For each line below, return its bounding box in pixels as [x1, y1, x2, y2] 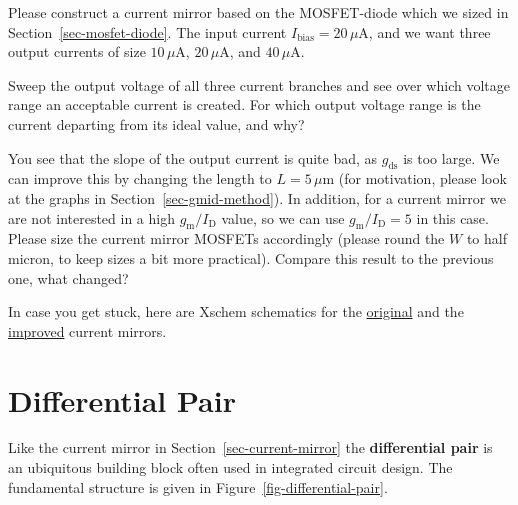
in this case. [416, 207, 489, 228]
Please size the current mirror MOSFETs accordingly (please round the [8, 228, 445, 249]
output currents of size [8, 41, 146, 62]
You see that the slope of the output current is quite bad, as [8, 147, 378, 168]
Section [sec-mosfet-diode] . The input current [8, 21, 287, 42]
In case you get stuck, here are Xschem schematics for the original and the [8, 301, 464, 322]
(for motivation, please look [338, 168, 507, 189]
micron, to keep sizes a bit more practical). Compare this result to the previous [8, 247, 494, 268]
